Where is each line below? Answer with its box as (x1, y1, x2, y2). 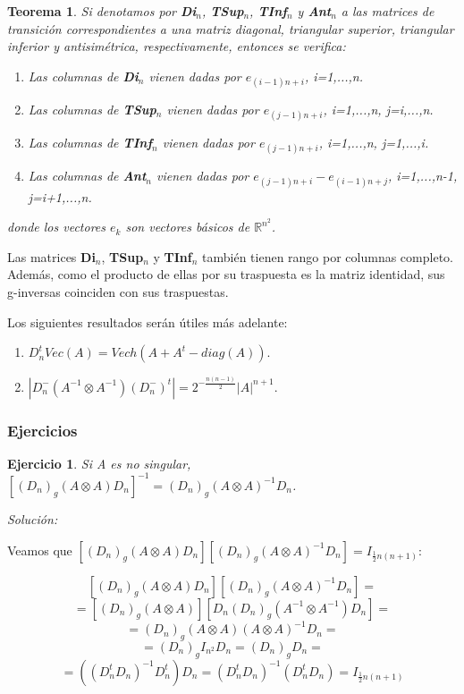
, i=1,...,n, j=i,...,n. (323, 99, 434, 118)
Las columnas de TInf (28, 133, 153, 152)
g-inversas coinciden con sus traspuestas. (7, 282, 229, 300)
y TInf (153, 247, 192, 266)
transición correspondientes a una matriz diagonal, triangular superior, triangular (7, 19, 454, 38)
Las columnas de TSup (28, 99, 156, 118)
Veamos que (7, 540, 72, 559)
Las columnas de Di (28, 66, 139, 85)
